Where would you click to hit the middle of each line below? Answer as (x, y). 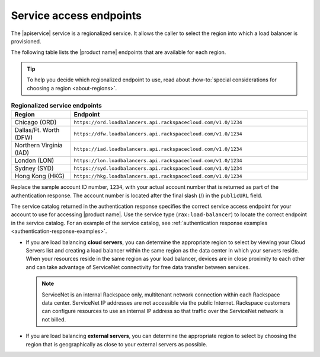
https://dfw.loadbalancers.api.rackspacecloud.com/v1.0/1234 (158, 134)
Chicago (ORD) (36, 122)
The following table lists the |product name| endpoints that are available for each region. (119, 52)
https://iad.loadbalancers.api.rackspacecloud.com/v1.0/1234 (158, 149)
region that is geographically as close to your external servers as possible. (116, 344)
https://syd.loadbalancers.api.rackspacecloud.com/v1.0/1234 (158, 168)
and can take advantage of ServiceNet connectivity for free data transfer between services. (138, 267)
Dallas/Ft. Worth (37, 130)
